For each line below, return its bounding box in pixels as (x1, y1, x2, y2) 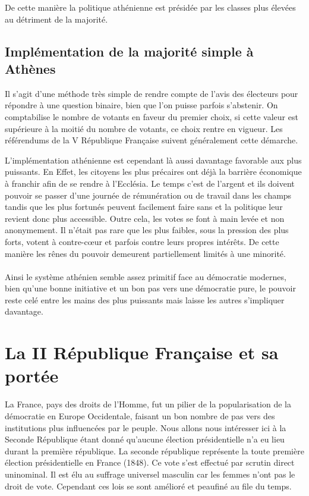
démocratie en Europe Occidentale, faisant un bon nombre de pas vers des (5, 409, 275, 422)
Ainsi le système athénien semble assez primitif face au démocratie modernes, (5, 270, 286, 282)
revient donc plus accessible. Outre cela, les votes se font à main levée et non (5, 212, 285, 224)
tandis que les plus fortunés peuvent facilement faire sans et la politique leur (5, 200, 283, 213)
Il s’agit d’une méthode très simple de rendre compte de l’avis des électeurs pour (5, 87, 298, 99)
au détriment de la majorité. (5, 12, 108, 25)
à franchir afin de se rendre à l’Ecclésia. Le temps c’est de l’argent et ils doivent (5, 177, 295, 189)
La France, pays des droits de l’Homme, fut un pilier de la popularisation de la (5, 398, 291, 410)
